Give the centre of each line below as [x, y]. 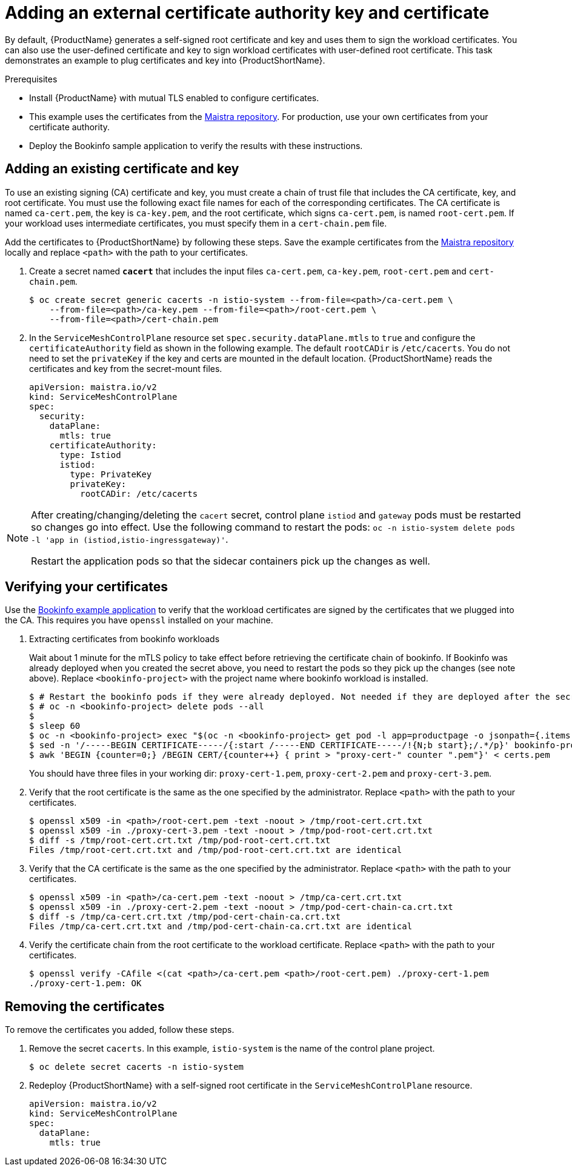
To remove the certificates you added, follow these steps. [120, 1030]
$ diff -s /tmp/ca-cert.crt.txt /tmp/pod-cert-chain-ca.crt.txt [185, 917]
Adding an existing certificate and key [122, 169]
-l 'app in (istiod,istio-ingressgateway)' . [130, 539]
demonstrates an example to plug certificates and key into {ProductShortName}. [165, 60]
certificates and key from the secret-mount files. [126, 368]
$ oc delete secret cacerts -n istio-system [137, 1067]
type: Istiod [90, 455]
